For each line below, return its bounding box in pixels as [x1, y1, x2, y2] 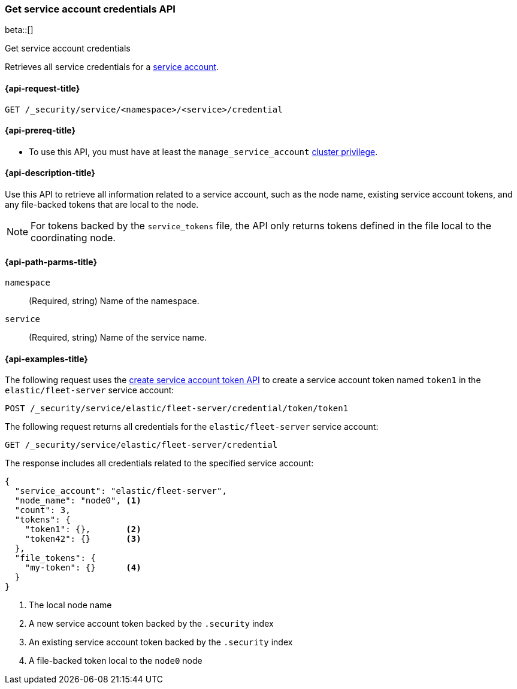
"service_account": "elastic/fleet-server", [14, 486, 227, 496]
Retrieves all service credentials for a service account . [5, 62, 219, 72]
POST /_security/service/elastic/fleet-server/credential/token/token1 [5, 403, 349, 414]
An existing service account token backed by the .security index [29, 637, 293, 648]
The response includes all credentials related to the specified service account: [5, 458, 314, 469]
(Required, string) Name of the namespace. [29, 296, 199, 306]
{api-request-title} [5, 83, 80, 93]
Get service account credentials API [5, 3, 176, 15]
